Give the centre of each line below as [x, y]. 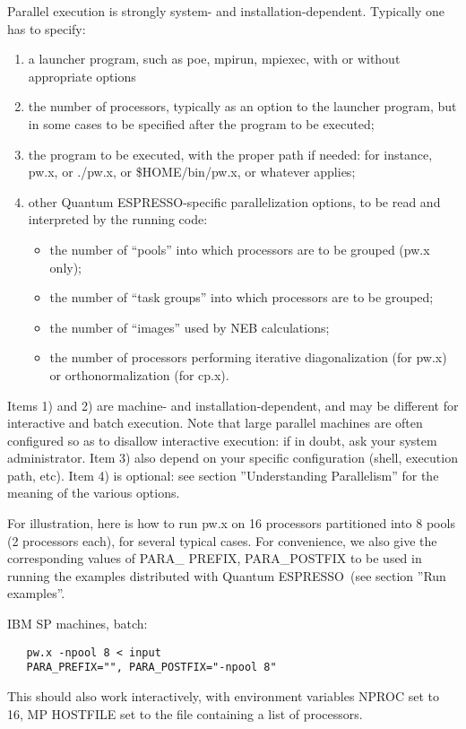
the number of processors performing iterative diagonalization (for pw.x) [248, 357]
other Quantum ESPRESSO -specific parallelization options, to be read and [234, 201]
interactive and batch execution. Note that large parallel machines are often [215, 423]
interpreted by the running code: [118, 219]
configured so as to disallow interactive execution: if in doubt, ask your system [222, 440]
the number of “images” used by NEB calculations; [190, 327]
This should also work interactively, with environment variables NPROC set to [223, 695]
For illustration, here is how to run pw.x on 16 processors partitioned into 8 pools [231, 523]
